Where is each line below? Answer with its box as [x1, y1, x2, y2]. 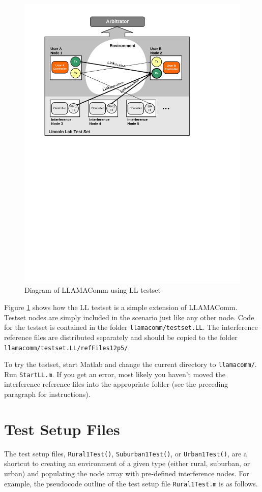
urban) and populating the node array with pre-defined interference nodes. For [4, 468, 249, 479]
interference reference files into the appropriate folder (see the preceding [4, 379, 228, 389]
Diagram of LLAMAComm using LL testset [24, 285, 161, 295]
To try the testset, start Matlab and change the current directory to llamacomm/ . [4, 359, 257, 370]
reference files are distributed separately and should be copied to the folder [4, 331, 238, 342]
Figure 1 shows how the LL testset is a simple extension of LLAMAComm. [4, 302, 238, 313]
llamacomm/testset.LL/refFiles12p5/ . [4, 342, 130, 352]
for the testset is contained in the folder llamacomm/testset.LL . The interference [4, 322, 258, 332]
